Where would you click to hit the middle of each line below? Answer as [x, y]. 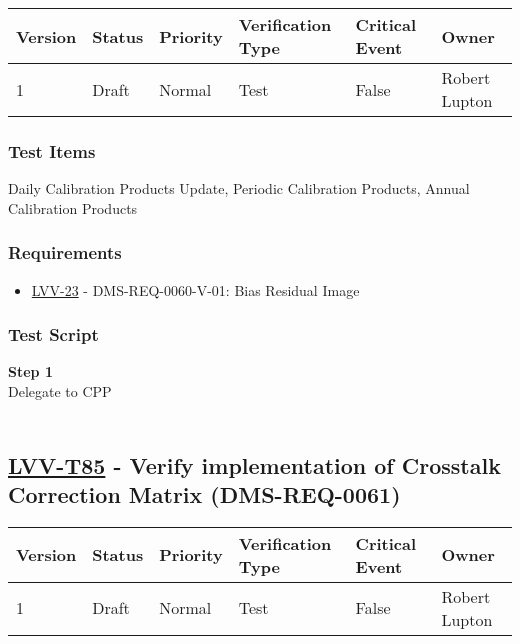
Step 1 [30, 371]
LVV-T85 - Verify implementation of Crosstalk [254, 464]
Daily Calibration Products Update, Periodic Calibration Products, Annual [239, 188]
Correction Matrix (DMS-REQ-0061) [204, 494]
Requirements [65, 252]
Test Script [53, 334]
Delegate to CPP [60, 391]
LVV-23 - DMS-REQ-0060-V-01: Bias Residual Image [195, 289]
